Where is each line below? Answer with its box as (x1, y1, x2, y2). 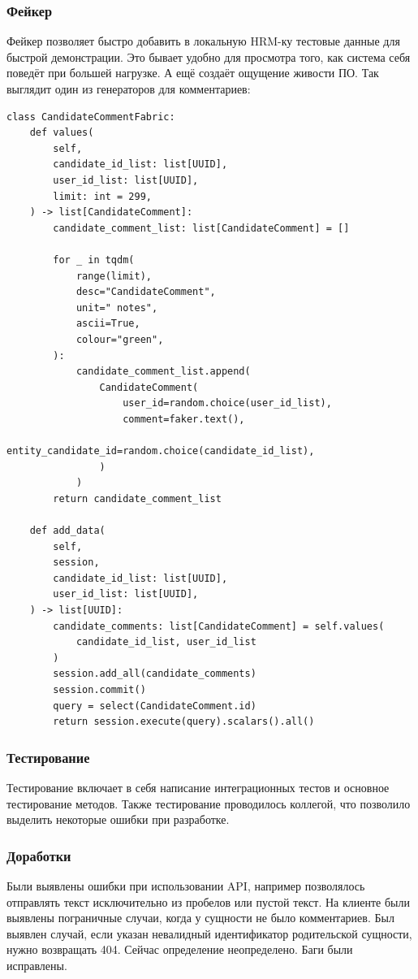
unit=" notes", (75, 301, 158, 314)
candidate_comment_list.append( (75, 366, 251, 378)
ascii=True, (75, 318, 140, 330)
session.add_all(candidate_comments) (53, 668, 256, 680)
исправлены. (6, 956, 67, 973)
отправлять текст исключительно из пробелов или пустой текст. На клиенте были (6, 893, 410, 910)
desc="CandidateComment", (75, 286, 216, 298)
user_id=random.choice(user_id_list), (123, 397, 332, 409)
